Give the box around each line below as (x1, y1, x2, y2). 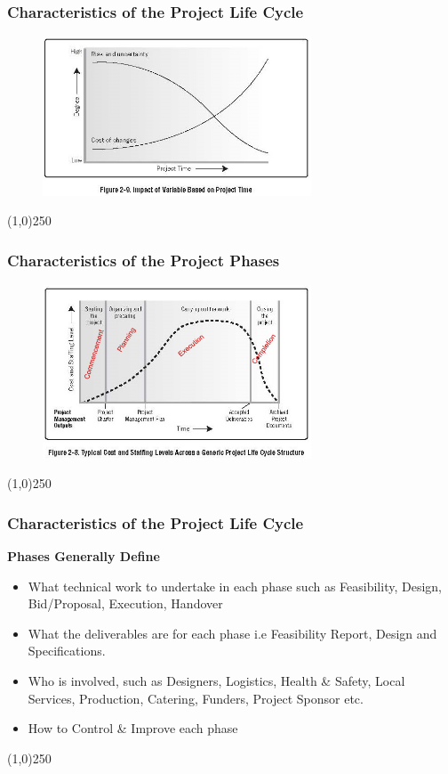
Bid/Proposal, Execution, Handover (28, 594, 223, 613)
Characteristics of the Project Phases (7, 248, 280, 271)
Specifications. (28, 641, 106, 660)
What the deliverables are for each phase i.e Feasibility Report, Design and (28, 623, 437, 642)
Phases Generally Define (7, 547, 160, 565)
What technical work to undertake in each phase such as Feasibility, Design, (28, 576, 442, 595)
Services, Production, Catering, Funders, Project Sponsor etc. (28, 688, 364, 707)
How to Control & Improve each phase (28, 719, 238, 737)
